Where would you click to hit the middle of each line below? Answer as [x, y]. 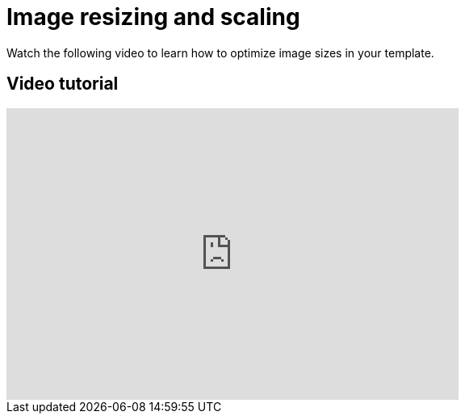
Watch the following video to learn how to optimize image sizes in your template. [220, 52]
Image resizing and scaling [153, 17]
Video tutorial [63, 84]
